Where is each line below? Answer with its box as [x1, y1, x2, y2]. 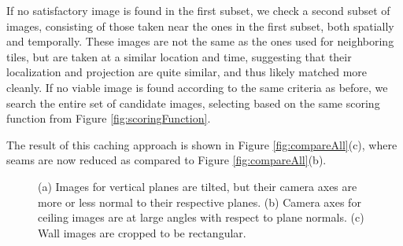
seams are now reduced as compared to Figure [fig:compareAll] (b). [6, 152, 327, 168]
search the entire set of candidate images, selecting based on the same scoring [6, 94, 380, 111]
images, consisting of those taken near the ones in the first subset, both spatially [6, 17, 394, 34]
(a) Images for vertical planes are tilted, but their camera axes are [38, 178, 357, 194]
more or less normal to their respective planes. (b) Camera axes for [38, 193, 361, 210]
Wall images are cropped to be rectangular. [38, 224, 246, 240]
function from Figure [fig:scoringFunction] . [6, 110, 211, 127]
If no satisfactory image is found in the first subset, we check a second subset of [6, 2, 390, 18]
